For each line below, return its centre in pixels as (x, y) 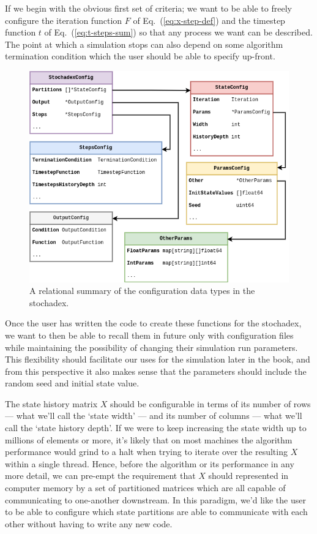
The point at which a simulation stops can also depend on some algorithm (144, 44)
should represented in (248, 476)
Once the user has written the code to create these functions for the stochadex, (153, 323)
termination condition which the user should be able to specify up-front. (140, 56)
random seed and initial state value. (72, 383)
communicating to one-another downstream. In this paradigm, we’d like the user (155, 499)
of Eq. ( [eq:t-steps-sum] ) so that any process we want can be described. (178, 32)
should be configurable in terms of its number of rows (211, 403)
